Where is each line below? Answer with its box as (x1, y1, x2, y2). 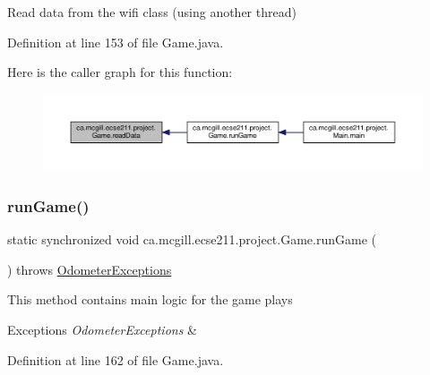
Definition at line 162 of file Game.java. (7, 350, 224, 369)
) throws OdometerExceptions (7, 260, 172, 278)
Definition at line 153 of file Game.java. (7, 32, 224, 51)
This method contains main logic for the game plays (7, 290, 293, 309)
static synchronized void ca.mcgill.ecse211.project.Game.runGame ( (7, 230, 376, 249)
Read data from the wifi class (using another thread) (7, 3, 297, 21)
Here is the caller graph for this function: (7, 63, 233, 81)
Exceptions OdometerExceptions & (7, 320, 197, 338)
